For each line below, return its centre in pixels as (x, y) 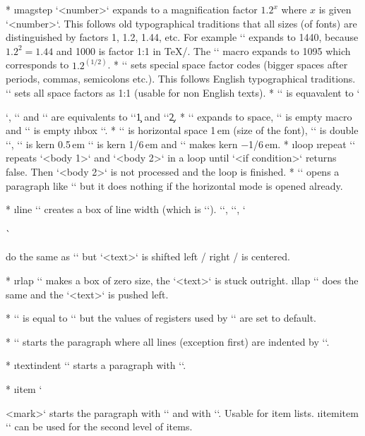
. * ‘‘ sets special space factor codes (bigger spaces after (228, 65)
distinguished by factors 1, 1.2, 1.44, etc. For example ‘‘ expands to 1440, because (182, 37)
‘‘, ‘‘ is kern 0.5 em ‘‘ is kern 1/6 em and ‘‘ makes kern (122, 144)
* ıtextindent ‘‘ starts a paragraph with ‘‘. (96, 365)
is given (335, 9)
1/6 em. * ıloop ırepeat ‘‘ (302, 144)
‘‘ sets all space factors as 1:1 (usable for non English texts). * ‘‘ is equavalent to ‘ (183, 92)
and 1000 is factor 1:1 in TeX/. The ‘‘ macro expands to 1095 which (203, 50)
